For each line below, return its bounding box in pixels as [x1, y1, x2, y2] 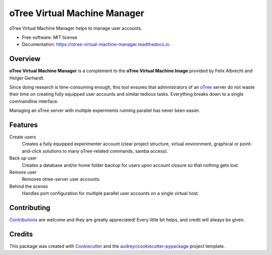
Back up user [9, 155, 37, 161]
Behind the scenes [9, 183, 48, 189]
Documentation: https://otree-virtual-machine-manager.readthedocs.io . [22, 41, 171, 47]
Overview [9, 54, 41, 63]
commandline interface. [9, 98, 59, 104]
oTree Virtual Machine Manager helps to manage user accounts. [9, 25, 143, 31]
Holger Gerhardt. [9, 75, 45, 81]
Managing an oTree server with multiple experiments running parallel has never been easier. [9, 107, 200, 113]
